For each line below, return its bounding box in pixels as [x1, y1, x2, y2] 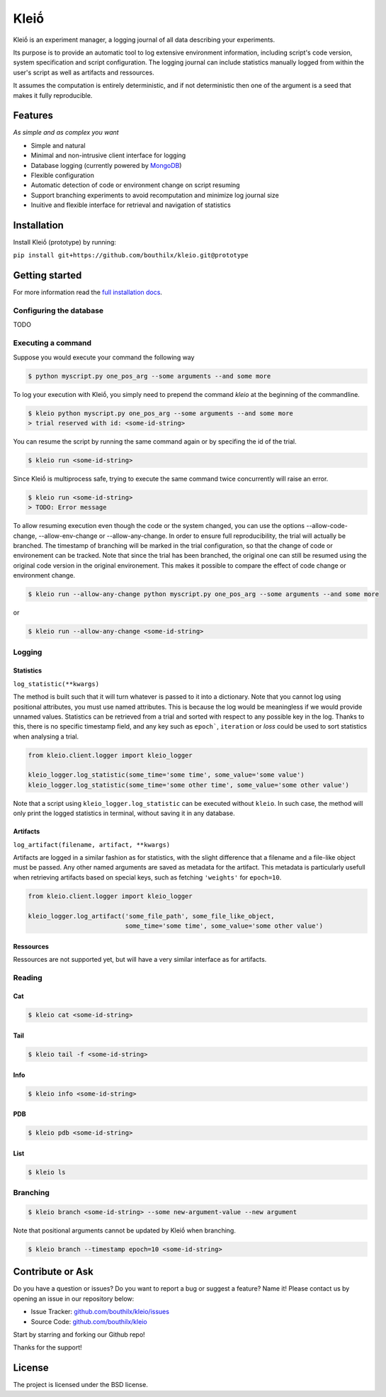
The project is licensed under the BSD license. [13, 1381, 148, 1389]
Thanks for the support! [13, 1343, 83, 1352]
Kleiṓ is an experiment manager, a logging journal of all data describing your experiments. [13, 35, 276, 44]
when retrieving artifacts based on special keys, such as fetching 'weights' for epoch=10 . [13, 873, 282, 882]
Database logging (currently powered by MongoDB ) [30, 161, 182, 169]
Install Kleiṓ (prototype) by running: [13, 238, 117, 247]
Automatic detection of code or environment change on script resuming [30, 181, 240, 189]
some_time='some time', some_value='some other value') [125, 921, 324, 930]
